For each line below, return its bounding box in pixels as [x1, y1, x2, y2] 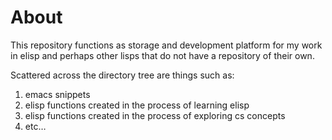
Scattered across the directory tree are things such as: [10, 69, 235, 81]
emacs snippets [24, 88, 91, 100]
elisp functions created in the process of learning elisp [24, 99, 250, 111]
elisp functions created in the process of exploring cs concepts [24, 109, 286, 121]
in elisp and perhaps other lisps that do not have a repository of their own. [10, 49, 315, 61]
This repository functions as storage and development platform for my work [10, 39, 323, 51]
